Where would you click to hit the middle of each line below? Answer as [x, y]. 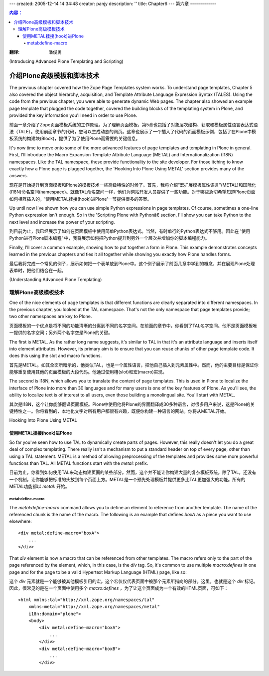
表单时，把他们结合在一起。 [38, 271]
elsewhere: [20, 521]
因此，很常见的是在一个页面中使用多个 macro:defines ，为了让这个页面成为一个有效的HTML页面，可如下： [119, 588]
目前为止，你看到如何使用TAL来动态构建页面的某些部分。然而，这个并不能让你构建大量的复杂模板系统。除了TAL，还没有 [133, 472]
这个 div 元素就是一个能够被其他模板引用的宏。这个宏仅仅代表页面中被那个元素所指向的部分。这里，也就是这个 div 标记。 [134, 581]
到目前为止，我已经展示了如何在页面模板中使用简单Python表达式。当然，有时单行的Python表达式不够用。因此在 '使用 [130, 231]
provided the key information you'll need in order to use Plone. [73, 115]
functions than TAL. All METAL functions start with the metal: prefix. [79, 463]
